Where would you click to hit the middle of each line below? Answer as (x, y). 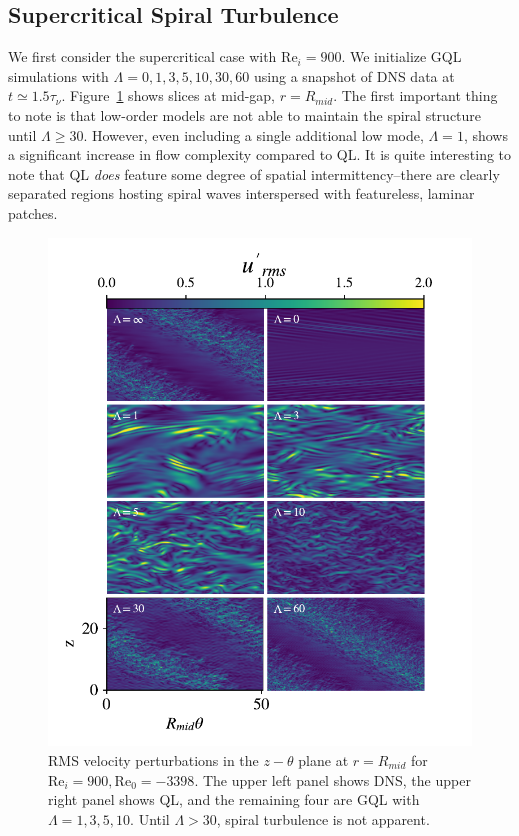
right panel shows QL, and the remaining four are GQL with (234, 799)
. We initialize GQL (401, 56)
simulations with (58, 75)
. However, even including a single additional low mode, (253, 134)
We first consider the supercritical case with (142, 56)
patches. (33, 212)
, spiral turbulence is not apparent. (323, 818)
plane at (323, 759)
